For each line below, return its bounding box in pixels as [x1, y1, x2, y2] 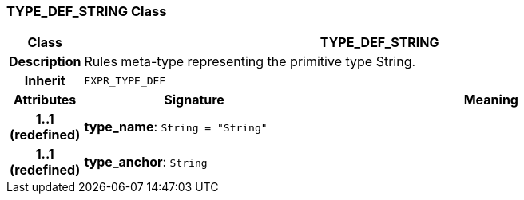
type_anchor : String [84, 154, 208, 171]
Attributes [14, 92, 77, 108]
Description [9, 53, 81, 70]
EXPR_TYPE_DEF [84, 74, 166, 87]
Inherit [24, 73, 65, 89]
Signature [164, 92, 224, 108]
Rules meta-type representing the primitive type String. [84, 53, 416, 70]
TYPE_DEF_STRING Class [6, 3, 167, 19]
